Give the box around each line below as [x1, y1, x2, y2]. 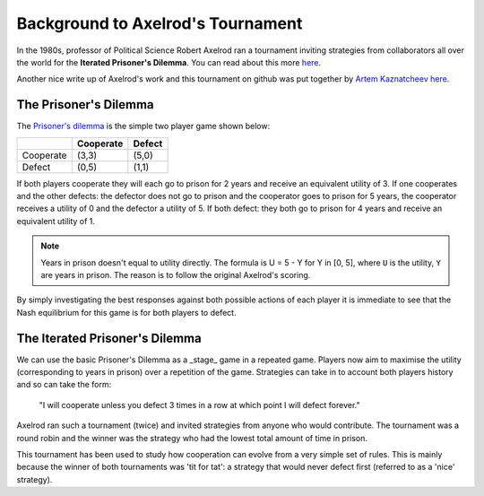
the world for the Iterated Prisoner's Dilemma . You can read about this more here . [16, 57, 322, 67]
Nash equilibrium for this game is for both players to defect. [16, 307, 237, 318]
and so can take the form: [16, 379, 112, 390]
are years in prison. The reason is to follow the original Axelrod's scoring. [40, 269, 311, 280]
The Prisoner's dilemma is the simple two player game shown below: [16, 121, 271, 132]
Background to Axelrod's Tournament [16, 13, 303, 33]
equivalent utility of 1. [16, 215, 96, 226]
